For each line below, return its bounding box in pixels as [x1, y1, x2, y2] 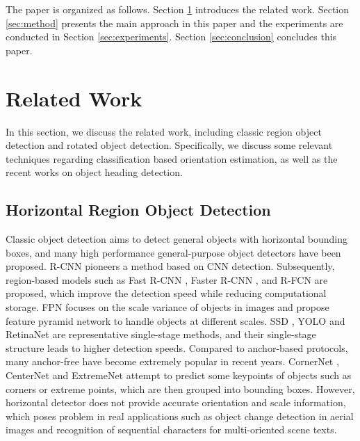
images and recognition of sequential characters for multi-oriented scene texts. [6, 422, 337, 437]
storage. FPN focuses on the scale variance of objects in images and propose [6, 300, 329, 314]
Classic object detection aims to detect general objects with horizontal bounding [6, 232, 347, 246]
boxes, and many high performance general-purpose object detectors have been [6, 245, 341, 259]
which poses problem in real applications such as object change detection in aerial [6, 408, 354, 423]
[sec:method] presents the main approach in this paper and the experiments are [6, 15, 343, 30]
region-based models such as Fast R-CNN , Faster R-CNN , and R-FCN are [6, 272, 328, 287]
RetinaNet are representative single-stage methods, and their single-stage [6, 327, 316, 342]
